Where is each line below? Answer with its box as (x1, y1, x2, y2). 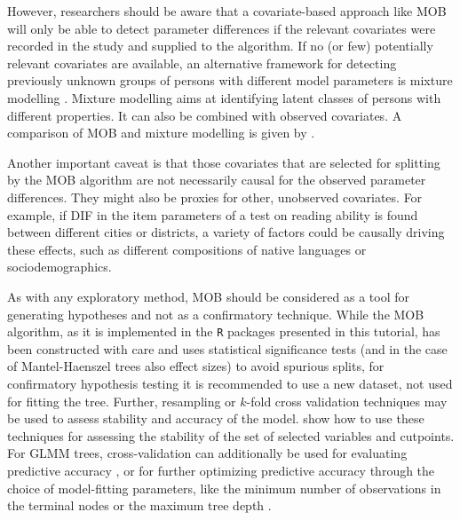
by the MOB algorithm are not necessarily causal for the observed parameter (7, 170, 426, 189)
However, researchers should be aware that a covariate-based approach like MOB (7, 2, 447, 20)
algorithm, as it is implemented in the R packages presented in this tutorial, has (7, 322, 440, 341)
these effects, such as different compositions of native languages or (7, 240, 367, 258)
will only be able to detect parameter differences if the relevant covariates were (7, 19, 436, 37)
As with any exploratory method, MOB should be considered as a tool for (7, 287, 409, 305)
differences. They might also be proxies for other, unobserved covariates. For (7, 187, 423, 206)
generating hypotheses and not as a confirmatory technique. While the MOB (7, 304, 424, 323)
